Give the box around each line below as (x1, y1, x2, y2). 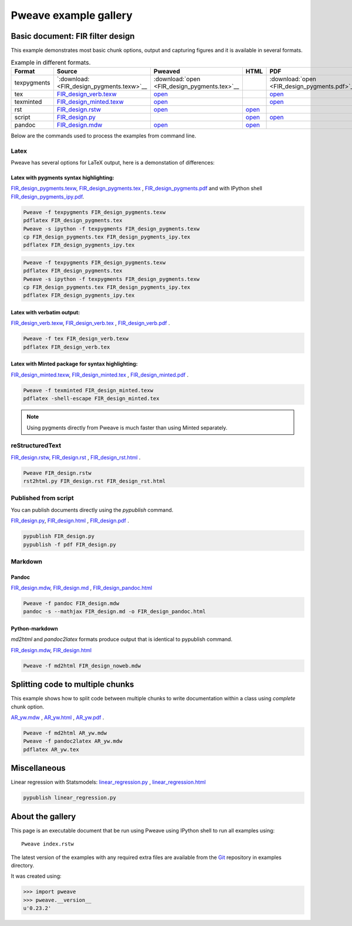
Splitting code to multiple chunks (11, 679, 134, 690)
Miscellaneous (11, 763, 66, 773)
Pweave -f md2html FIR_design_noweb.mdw (23, 662, 141, 669)
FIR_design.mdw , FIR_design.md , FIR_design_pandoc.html (11, 585, 153, 592)
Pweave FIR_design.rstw (23, 469, 92, 476)
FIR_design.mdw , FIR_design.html (11, 646, 92, 653)
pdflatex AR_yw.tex (23, 746, 79, 753)
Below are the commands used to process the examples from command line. (11, 132, 197, 139)
